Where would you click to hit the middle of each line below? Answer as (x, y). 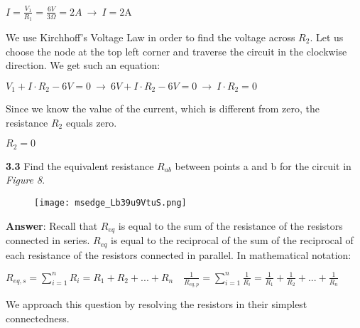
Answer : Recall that (52, 225)
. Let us (327, 37)
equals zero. (91, 122)
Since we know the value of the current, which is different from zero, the (163, 109)
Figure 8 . (26, 180)
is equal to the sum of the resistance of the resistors (230, 225)
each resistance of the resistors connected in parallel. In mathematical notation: (179, 254)
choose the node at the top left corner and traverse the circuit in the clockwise (176, 51)
